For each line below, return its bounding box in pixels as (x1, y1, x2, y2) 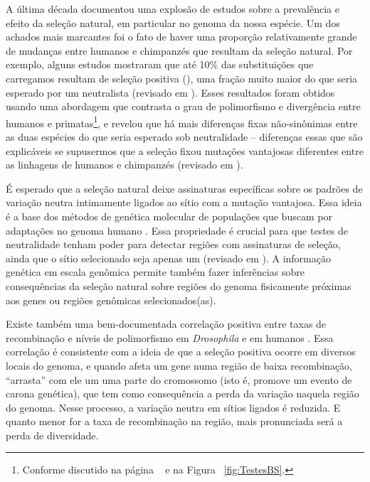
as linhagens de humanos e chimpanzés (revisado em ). (6, 157, 243, 172)
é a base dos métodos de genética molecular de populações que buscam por (6, 208, 332, 223)
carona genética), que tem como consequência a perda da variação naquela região (6, 386, 359, 401)
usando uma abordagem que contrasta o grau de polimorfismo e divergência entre (6, 99, 361, 114)
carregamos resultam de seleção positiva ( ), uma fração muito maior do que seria (6, 70, 358, 85)
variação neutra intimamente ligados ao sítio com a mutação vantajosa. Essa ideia (6, 195, 362, 210)
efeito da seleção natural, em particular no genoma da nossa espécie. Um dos (6, 15, 340, 30)
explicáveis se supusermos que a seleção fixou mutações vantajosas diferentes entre (6, 143, 364, 158)
